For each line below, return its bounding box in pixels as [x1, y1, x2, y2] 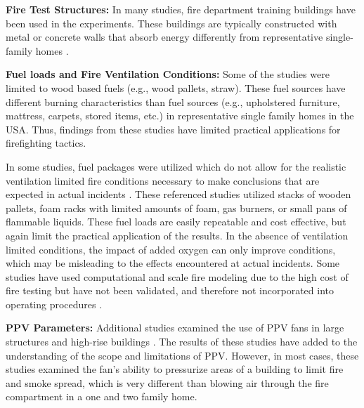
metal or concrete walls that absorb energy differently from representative [6, 29, 323, 44]
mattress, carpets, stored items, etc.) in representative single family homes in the [6, 108, 354, 123]
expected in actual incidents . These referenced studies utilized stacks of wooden [6, 187, 351, 202]
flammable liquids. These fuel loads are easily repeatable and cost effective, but [6, 214, 346, 229]
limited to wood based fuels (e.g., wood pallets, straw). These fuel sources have [6, 80, 346, 95]
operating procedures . [6, 296, 103, 311]
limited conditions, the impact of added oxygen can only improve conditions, [6, 242, 336, 256]
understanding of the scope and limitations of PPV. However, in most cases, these [6, 348, 359, 362]
